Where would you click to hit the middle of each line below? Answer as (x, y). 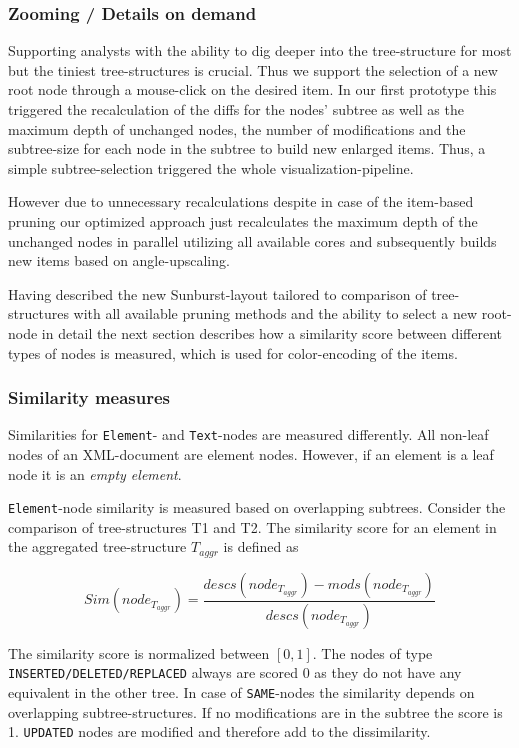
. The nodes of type (372, 652)
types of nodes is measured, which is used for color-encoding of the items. (233, 352)
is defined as (261, 546)
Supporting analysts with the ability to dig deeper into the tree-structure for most (260, 50)
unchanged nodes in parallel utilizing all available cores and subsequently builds (252, 240)
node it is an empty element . (95, 473)
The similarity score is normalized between (139, 652)
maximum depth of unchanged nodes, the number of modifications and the (237, 128)
